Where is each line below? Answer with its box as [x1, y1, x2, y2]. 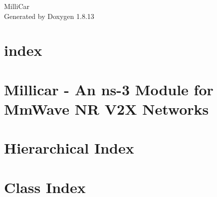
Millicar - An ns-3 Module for [4, 79, 214, 99]
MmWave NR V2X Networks [4, 98, 209, 119]
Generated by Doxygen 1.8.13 [4, 10, 94, 21]
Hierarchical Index [4, 138, 134, 158]
